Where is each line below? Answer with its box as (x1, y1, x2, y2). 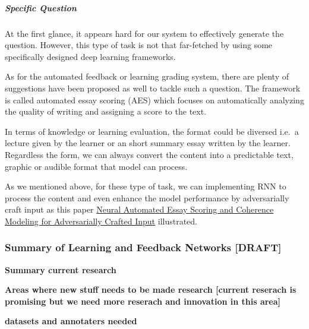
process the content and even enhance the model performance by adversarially (5, 191, 289, 204)
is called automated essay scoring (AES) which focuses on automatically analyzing (5, 93, 304, 106)
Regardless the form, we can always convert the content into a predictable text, (5, 148, 294, 160)
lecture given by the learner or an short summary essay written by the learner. (5, 137, 291, 149)
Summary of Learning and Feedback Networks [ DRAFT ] (5, 240, 282, 255)
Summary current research (5, 263, 116, 276)
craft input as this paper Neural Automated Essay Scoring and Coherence (5, 203, 274, 216)
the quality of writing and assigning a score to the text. (5, 105, 207, 118)
